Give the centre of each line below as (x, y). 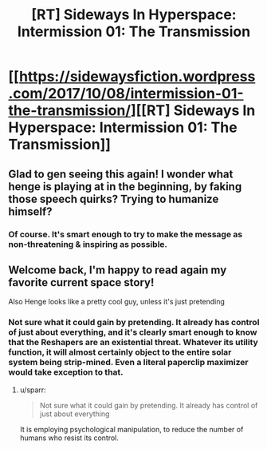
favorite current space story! (81, 282)
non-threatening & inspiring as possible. (88, 244)
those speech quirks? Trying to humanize (114, 199)
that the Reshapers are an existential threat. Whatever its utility (133, 343)
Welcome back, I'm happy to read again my (118, 270)
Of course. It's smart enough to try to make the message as (126, 234)
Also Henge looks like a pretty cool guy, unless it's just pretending (117, 302)
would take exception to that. (66, 372)
